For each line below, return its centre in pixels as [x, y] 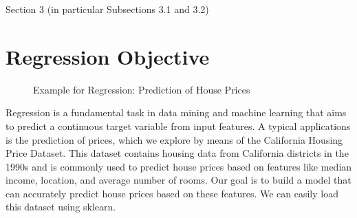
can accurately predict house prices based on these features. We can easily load [172, 193]
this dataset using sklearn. [61, 207]
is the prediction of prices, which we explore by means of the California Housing [174, 139]
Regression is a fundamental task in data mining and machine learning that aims [176, 112]
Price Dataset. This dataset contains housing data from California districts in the [177, 153]
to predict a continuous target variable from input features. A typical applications [178, 126]
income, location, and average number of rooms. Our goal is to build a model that [178, 180]
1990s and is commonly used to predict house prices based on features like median [179, 166]
